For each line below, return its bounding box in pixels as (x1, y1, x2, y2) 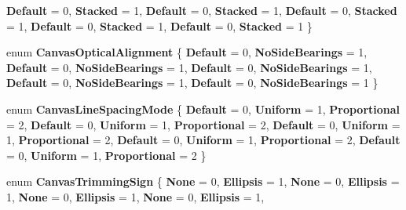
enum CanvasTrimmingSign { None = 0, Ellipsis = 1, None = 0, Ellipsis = (6, 173, 400, 190)
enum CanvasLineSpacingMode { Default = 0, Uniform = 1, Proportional (6, 100, 401, 117)
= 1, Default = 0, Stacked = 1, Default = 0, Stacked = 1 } (6, 17, 313, 34)
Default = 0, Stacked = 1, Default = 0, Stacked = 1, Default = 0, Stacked (6, 2, 397, 18)
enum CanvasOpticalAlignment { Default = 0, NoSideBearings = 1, (6, 44, 368, 60)
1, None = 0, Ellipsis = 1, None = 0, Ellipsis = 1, (6, 188, 265, 205)
